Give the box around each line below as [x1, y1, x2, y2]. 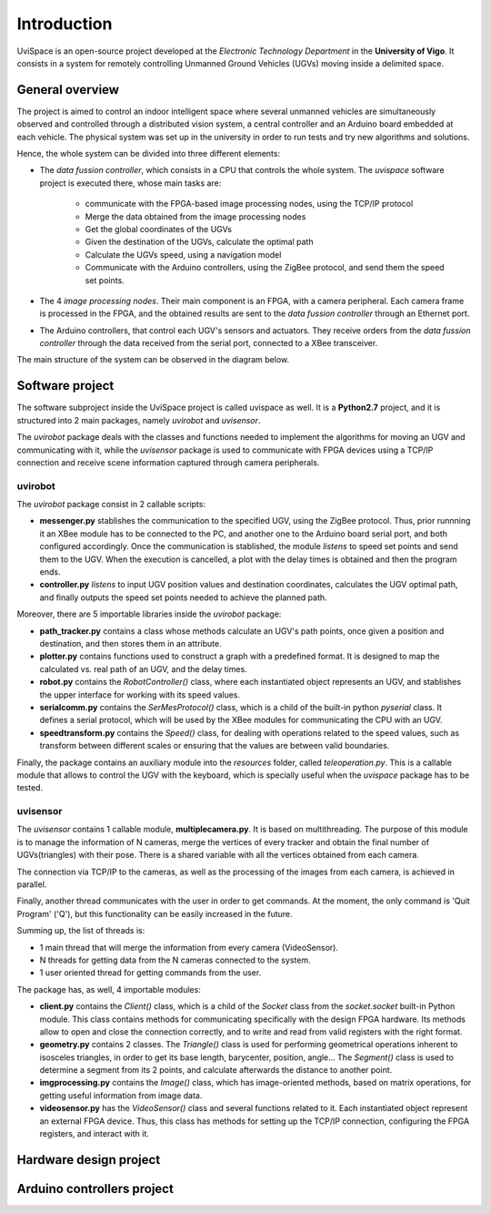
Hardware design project [16, 1152, 161, 1168]
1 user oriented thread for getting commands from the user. [39, 967, 262, 978]
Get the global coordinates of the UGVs [85, 223, 232, 234]
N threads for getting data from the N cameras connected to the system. [39, 954, 311, 965]
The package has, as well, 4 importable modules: [16, 984, 202, 995]
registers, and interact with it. [39, 1128, 150, 1139]
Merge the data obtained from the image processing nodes [85, 210, 306, 222]
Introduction [16, 14, 113, 34]
